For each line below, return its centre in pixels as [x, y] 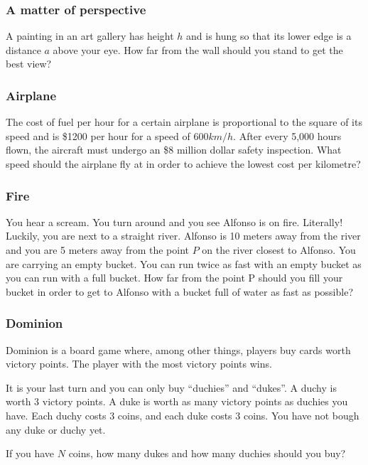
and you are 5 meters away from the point [98, 250]
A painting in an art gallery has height [90, 36]
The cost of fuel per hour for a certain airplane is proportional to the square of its [184, 122]
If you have [30, 453]
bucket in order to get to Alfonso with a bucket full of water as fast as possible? [179, 291]
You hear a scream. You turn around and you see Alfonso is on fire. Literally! [174, 221]
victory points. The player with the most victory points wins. [139, 364]
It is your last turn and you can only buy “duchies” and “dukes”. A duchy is [171, 387]
